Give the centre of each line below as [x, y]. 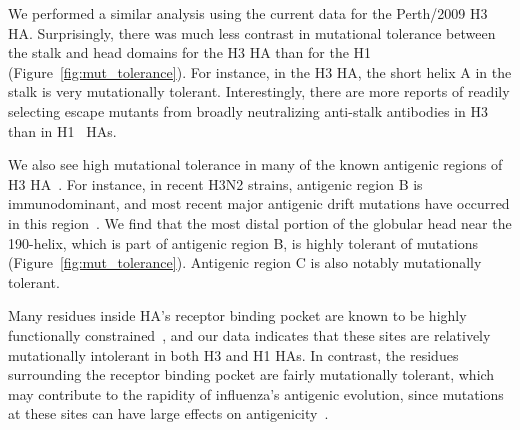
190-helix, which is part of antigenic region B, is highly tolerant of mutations [243, 242]
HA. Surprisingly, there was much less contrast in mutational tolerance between [252, 32]
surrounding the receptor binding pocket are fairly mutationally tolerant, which [251, 374]
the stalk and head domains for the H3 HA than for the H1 [190, 52]
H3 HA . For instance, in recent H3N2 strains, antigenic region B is [215, 183]
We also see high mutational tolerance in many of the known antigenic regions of [255, 164]
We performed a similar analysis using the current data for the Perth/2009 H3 [248, 13]
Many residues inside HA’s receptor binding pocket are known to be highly [237, 315]
